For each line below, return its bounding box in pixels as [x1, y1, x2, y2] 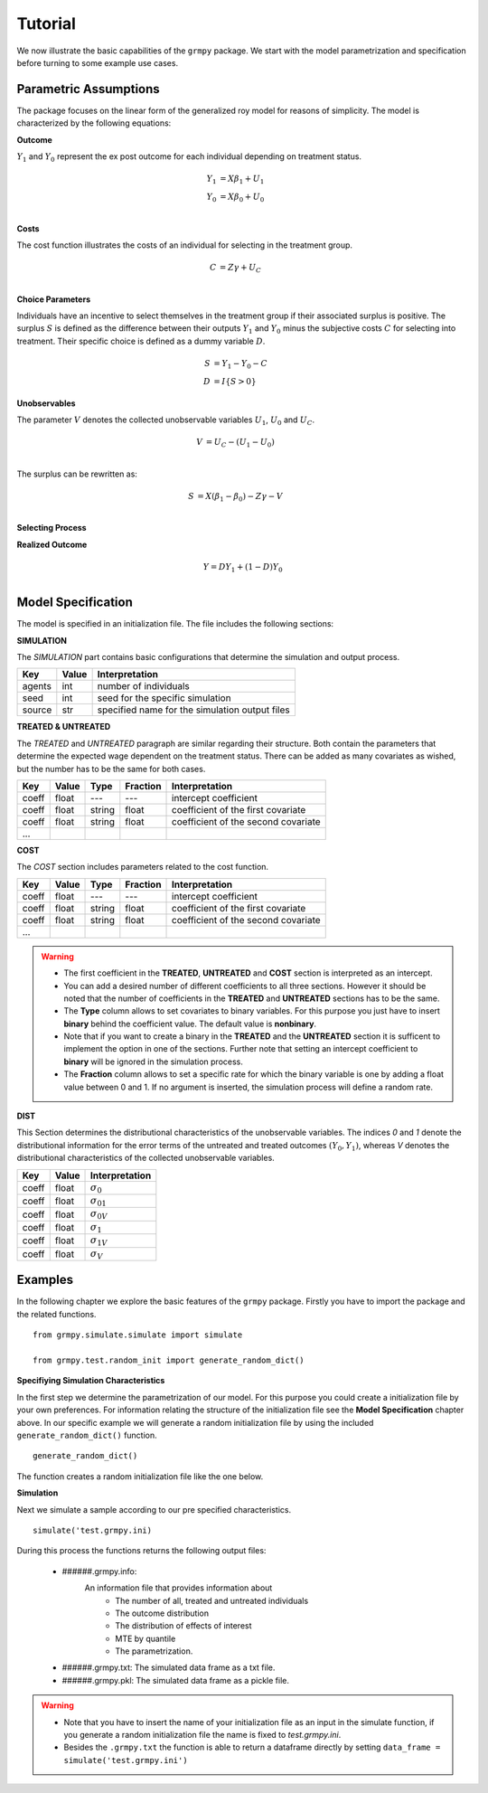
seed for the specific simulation [97, 692, 231, 704]
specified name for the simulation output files [97, 703, 290, 716]
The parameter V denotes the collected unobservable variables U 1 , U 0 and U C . [16, 414, 315, 427]
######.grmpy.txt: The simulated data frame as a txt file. [61, 1662, 276, 1673]
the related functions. [16, 1308, 97, 1319]
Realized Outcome [16, 539, 88, 550]
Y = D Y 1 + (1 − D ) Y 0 [202, 561, 284, 574]
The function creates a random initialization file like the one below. [16, 1470, 264, 1482]
